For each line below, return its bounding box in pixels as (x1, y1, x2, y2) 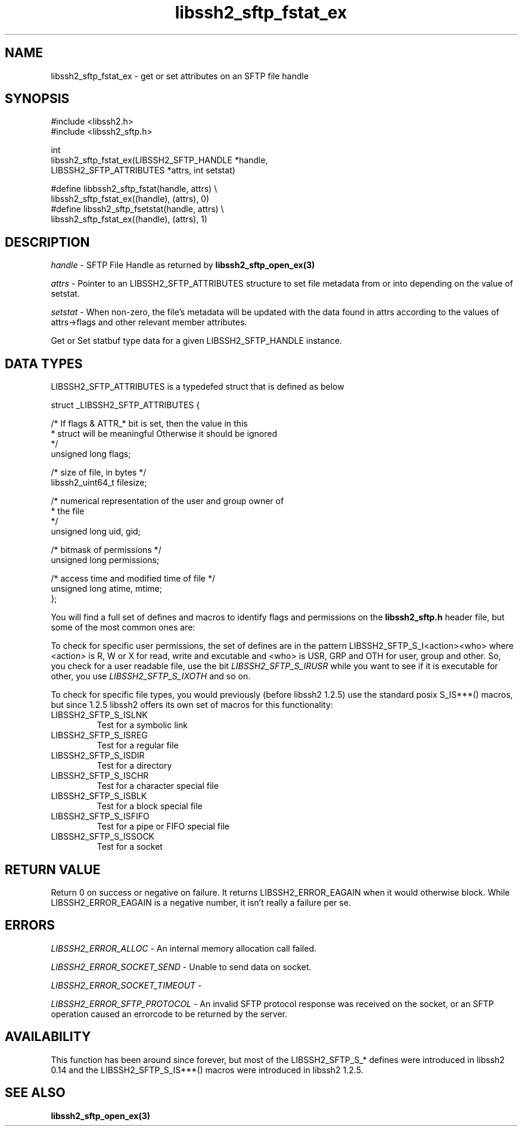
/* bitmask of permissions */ (51, 545, 161, 555)
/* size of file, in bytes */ (51, 467, 147, 478)
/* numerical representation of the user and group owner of (51, 496, 284, 507)
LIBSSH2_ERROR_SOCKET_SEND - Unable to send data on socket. (51, 961, 312, 972)
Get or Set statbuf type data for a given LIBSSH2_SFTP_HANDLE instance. (51, 335, 342, 346)
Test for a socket (97, 841, 163, 852)
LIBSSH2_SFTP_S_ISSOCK (51, 831, 155, 842)
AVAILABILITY (5, 1029, 91, 1045)
